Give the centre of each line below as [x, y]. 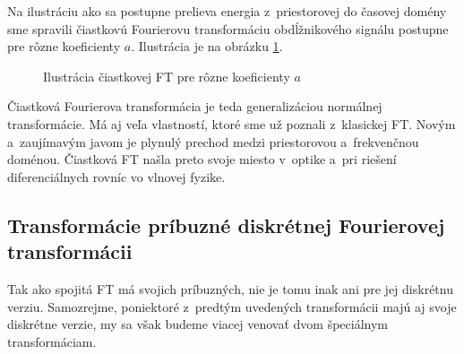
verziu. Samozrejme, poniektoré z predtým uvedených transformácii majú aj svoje [232, 306]
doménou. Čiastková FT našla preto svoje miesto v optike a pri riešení [202, 159]
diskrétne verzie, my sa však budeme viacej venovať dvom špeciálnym [198, 324]
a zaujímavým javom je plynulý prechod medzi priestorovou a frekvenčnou [213, 141]
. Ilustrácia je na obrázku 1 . [207, 46]
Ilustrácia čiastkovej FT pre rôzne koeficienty [167, 76]
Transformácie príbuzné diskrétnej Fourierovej [226, 224]
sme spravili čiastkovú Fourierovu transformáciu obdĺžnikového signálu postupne [228, 28]
